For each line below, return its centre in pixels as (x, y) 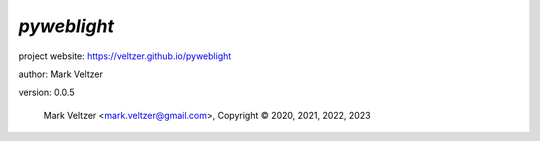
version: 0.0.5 (46, 92)
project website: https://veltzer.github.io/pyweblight (125, 56)
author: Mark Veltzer (61, 74)
